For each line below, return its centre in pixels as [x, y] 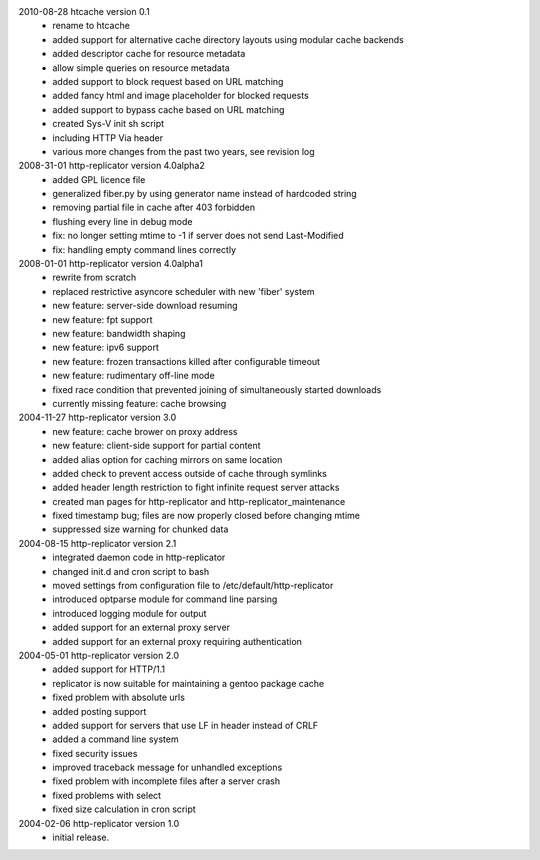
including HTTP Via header [108, 137]
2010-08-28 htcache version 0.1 [84, 11]
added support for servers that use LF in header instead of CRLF [185, 725]
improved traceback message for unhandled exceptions [167, 767]
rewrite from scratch [94, 277]
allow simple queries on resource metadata [141, 67]
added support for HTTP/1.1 [108, 669]
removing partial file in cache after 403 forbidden [153, 207]
